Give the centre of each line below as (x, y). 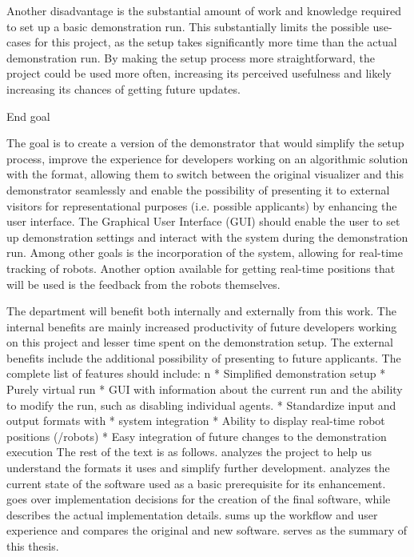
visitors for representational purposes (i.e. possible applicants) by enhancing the (202, 205)
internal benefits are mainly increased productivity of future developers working (202, 326)
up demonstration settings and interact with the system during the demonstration (207, 236)
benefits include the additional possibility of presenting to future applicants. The (204, 357)
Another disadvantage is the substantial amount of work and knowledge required (204, 10)
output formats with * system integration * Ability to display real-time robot (196, 421)
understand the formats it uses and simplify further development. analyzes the (198, 468)
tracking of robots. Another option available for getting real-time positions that (201, 268)
